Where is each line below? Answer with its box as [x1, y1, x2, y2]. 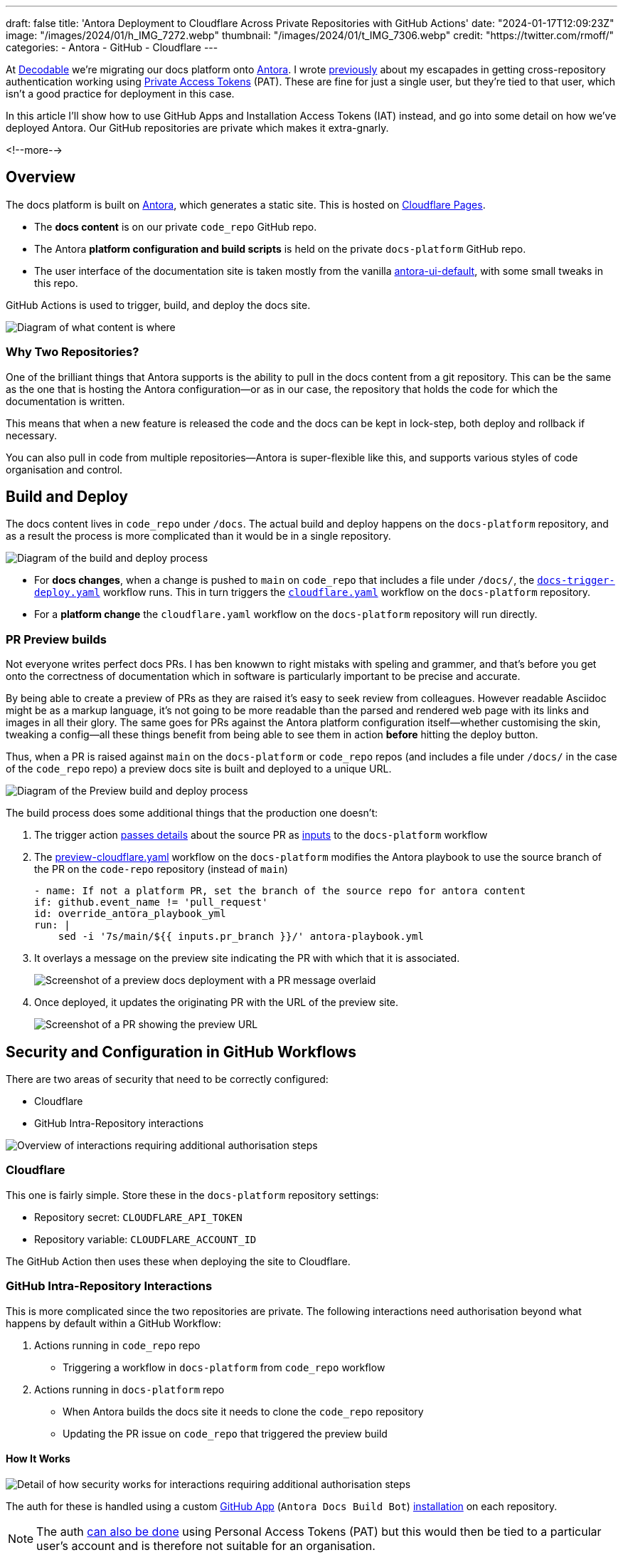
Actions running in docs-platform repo [34, 1383, 225, 1396]
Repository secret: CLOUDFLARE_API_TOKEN [34, 1210, 243, 1223]
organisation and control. [6, 463, 123, 476]
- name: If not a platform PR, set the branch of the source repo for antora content [34, 885, 526, 897]
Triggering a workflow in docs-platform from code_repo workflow [63, 1361, 385, 1373]
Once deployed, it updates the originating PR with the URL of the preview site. [34, 996, 399, 1009]
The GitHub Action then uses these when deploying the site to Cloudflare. [6, 1255, 351, 1267]
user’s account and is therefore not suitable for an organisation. [36, 1538, 376, 1553]
